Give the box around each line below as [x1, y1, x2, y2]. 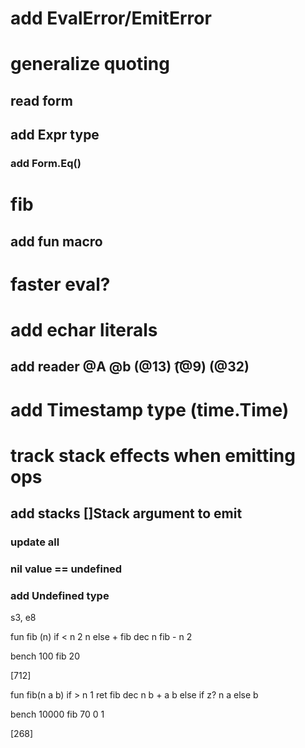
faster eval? [10, 273, 111, 296]
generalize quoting [10, 53, 170, 76]
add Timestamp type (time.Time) [10, 398, 290, 421]
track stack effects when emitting [10, 444, 296, 467]
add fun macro [10, 233, 103, 250]
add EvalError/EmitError [10, 7, 212, 30]
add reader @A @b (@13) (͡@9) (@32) [10, 358, 250, 376]
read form [10, 92, 73, 109]
